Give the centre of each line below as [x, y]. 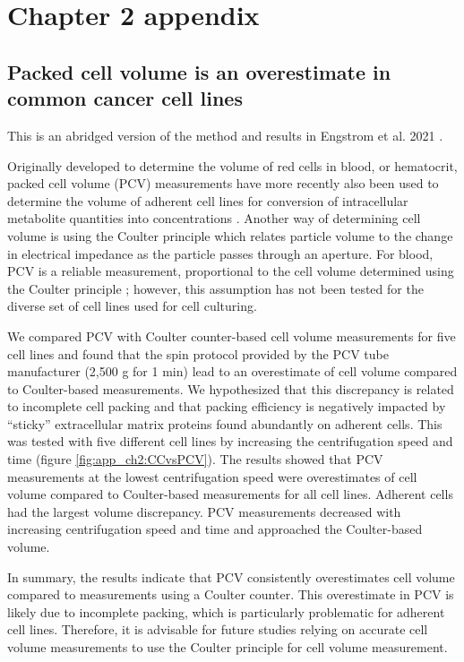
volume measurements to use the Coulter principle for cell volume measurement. [228, 647]
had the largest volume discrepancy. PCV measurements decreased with [204, 511]
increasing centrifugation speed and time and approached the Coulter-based [215, 529]
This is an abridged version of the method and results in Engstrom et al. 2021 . [225, 135]
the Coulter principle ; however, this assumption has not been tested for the [215, 288]
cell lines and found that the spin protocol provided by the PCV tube [198, 353]
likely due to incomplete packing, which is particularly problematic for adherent [226, 611]
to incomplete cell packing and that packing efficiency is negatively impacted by [227, 406]
